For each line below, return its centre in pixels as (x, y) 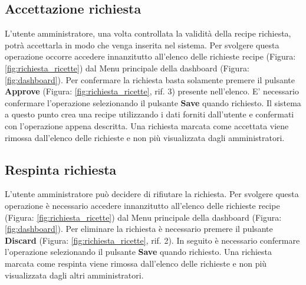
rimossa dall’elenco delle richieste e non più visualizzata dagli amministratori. (145, 137)
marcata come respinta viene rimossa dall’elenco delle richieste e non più (136, 263)
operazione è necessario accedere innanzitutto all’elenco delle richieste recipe (142, 205)
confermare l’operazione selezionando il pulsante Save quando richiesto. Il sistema (153, 102)
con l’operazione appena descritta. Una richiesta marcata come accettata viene (147, 125)
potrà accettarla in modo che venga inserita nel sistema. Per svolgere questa (142, 45)
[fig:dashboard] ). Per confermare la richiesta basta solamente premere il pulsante (150, 79)
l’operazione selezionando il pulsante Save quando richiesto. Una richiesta (138, 252)
